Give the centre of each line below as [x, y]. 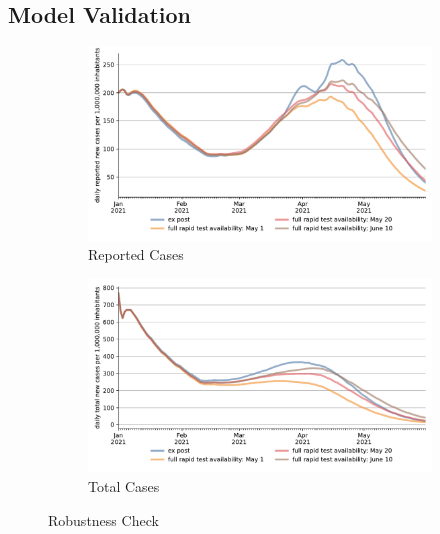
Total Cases [124, 485]
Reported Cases [136, 254]
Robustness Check [103, 519]
